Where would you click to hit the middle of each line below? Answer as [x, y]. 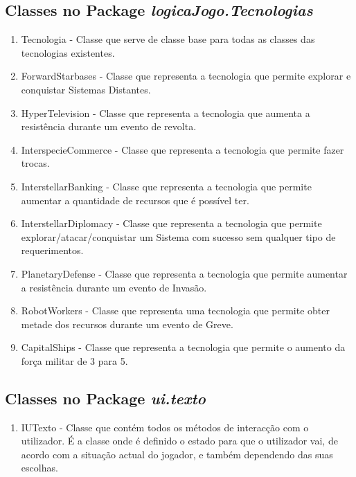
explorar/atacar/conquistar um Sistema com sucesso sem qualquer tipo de [178, 236]
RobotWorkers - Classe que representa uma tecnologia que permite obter [175, 310]
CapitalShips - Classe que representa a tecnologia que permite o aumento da [183, 347]
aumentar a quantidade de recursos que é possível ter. [135, 200]
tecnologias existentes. [68, 52]
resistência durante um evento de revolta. [109, 126]
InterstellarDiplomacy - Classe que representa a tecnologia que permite [171, 223]
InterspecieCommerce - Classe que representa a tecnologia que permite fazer [183, 149]
